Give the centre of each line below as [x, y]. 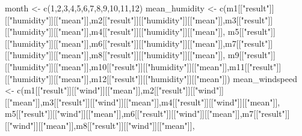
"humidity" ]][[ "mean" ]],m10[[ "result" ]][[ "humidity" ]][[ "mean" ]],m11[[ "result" [143, 66]
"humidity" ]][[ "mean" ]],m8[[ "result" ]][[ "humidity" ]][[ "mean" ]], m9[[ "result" [140, 55]
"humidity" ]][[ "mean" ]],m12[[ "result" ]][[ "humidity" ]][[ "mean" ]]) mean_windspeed [153, 78]
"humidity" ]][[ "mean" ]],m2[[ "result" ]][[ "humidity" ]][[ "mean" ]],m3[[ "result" [139, 19]
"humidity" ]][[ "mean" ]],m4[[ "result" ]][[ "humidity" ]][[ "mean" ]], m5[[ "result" [140, 31]
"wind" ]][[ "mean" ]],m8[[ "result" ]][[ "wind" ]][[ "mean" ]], [102, 125]
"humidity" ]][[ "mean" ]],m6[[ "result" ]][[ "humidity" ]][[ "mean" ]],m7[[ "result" [139, 43]
